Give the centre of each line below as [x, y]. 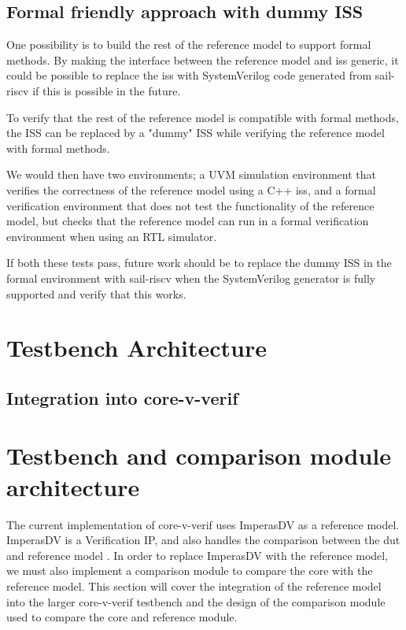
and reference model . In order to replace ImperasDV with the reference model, [197, 555]
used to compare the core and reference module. [122, 617]
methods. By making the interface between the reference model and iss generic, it [203, 59]
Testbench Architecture [137, 348]
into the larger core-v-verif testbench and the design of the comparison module [196, 601]
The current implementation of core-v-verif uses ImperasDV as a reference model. [203, 524]
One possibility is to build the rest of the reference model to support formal [189, 44]
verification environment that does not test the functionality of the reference [190, 205]
